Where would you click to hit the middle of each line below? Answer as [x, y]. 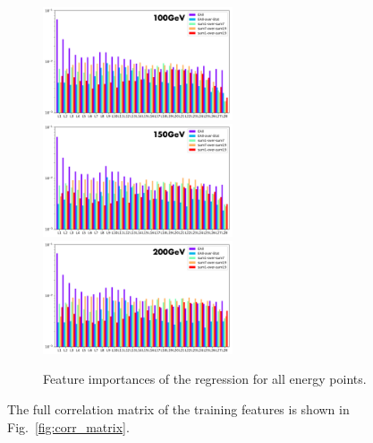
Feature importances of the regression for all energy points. [205, 379]
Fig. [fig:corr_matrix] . [68, 426]
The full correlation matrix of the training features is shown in [178, 409]
